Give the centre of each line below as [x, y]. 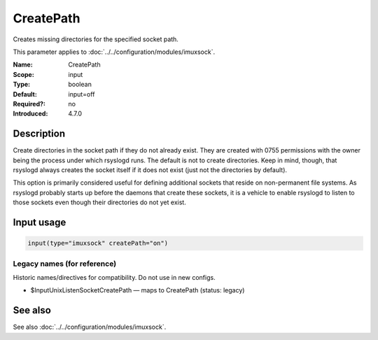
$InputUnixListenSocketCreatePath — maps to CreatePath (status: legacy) [138, 290]
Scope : [23, 74]
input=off [82, 94]
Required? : [29, 104]
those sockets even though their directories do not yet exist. [100, 202]
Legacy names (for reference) [65, 264]
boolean [80, 85]
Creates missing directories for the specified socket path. [96, 39]
